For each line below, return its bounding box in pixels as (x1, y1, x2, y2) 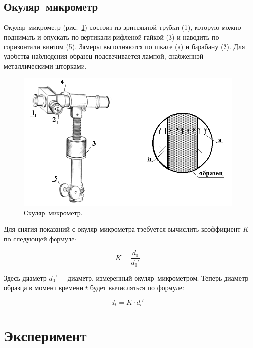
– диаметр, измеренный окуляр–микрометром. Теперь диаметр (60, 272, 249, 283)
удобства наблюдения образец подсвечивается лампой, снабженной (4, 51, 204, 61)
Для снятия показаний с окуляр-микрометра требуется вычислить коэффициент (4, 224, 241, 234)
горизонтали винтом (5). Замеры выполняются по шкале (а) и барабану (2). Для (4, 41, 245, 52)
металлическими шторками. (4, 60, 87, 71)
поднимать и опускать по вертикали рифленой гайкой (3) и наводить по (4, 31, 219, 42)
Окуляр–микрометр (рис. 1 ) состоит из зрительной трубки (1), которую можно (4, 22, 241, 32)
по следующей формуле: (4, 233, 77, 243)
